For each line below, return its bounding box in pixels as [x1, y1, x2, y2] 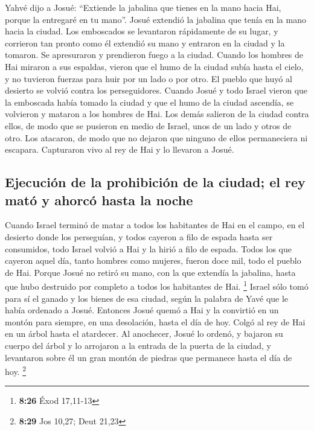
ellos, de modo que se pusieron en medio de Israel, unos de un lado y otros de [5, 119, 292, 132]
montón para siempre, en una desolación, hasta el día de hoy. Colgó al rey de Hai [5, 315, 306, 328]
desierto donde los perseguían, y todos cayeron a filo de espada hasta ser [5, 230, 273, 243]
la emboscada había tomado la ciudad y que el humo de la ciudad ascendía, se [5, 95, 294, 108]
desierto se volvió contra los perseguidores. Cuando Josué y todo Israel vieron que [5, 84, 308, 97]
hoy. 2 [5, 363, 27, 377]
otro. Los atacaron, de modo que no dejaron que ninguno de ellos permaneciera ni [5, 131, 308, 144]
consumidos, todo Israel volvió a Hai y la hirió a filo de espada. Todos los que [5, 242, 292, 255]
